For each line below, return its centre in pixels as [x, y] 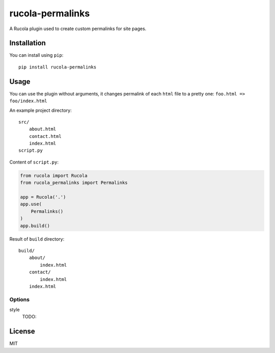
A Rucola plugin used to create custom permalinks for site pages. [78, 29]
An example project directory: [41, 110]
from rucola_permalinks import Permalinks [74, 183]
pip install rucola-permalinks [58, 67]
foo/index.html [29, 101]
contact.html [45, 136]
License [22, 331]
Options [20, 299]
